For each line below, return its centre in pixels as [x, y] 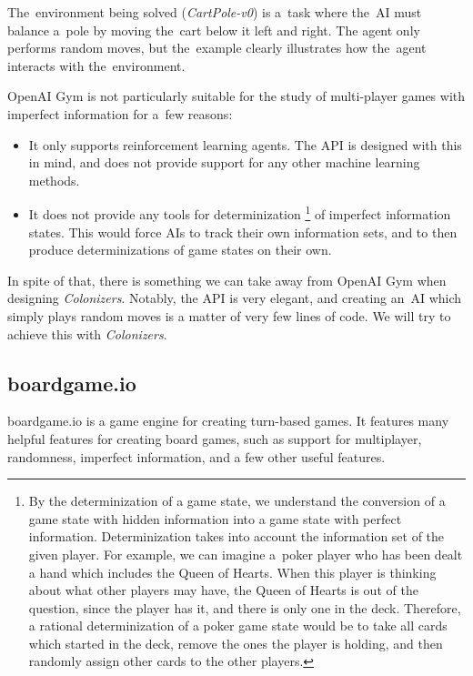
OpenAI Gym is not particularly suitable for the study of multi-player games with [236, 96]
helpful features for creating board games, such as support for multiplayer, [215, 438]
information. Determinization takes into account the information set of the [236, 536]
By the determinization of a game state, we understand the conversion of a [237, 501]
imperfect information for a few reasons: [120, 113]
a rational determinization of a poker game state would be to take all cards [238, 626]
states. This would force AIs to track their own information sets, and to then [243, 232]
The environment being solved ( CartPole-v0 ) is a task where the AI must [215, 12]
